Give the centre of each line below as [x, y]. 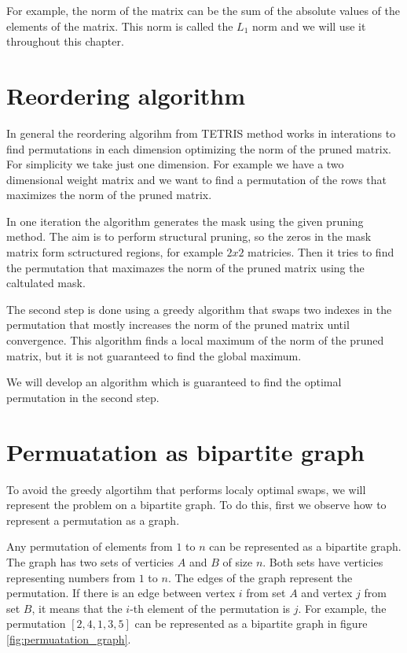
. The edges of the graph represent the [260, 577]
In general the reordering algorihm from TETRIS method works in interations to [201, 133]
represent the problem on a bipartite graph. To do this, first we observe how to [196, 505]
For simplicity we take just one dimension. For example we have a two [175, 164]
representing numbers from [71, 577]
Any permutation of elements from [90, 546]
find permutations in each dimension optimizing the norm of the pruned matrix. [199, 148]
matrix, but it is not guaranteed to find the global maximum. [154, 355]
